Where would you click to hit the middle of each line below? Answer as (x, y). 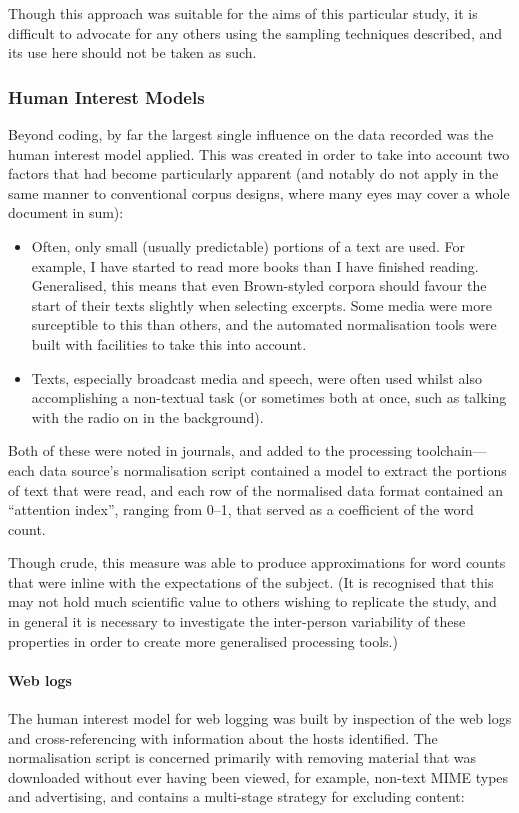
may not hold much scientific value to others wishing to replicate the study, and (252, 601)
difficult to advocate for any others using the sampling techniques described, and (255, 32)
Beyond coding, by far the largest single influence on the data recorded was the (251, 134)
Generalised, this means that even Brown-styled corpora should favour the (259, 285)
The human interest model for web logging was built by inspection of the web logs (260, 718)
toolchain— (451, 450)
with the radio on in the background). (147, 416)
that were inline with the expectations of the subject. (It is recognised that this (251, 581)
